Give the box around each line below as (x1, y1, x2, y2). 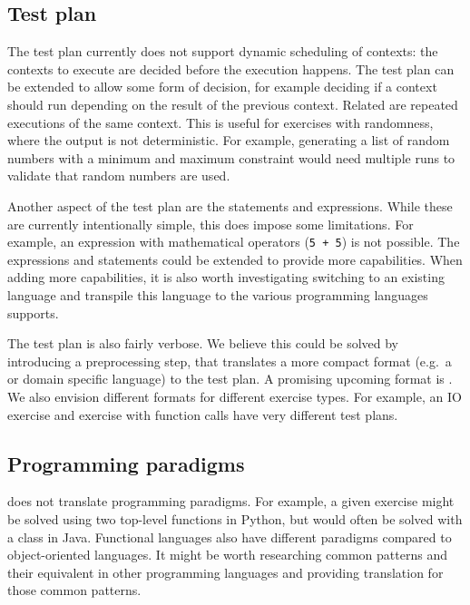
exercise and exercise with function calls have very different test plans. (7, 405, 398, 424)
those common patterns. (7, 581, 142, 600)
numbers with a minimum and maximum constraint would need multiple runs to (7, 148, 455, 167)
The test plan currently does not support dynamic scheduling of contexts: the (7, 42, 438, 61)
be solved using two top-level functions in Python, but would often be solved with (7, 509, 463, 528)
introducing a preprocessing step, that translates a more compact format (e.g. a (7, 351, 452, 370)
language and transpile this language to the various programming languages (7, 285, 428, 304)
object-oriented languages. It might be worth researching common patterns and (7, 545, 447, 564)
